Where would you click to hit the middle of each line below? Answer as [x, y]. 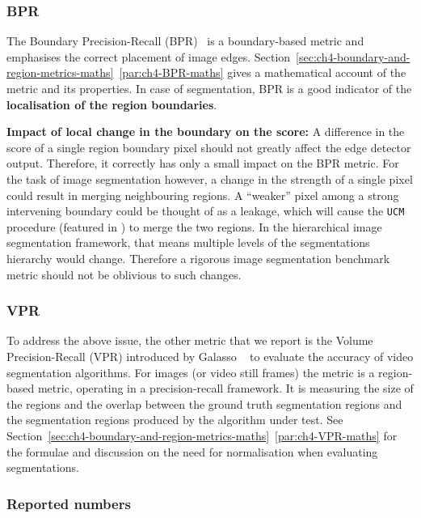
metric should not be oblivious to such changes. [124, 274]
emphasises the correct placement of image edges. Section [149, 56]
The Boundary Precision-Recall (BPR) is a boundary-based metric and [185, 41]
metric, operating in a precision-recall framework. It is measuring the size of [225, 388]
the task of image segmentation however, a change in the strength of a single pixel [210, 178]
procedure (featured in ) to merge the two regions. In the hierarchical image [194, 226]
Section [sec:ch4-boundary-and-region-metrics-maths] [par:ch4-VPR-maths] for [202, 435]
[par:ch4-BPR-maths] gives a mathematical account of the [263, 72]
